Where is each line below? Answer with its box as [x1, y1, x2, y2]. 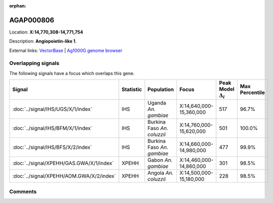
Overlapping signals [9, 60, 59, 67]
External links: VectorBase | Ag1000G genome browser [9, 47, 122, 53]
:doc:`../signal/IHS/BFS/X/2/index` [12, 143, 92, 150]
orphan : [9, 3, 26, 8]
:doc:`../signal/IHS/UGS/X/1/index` [12, 105, 92, 112]
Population [147, 86, 174, 93]
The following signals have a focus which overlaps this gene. [9, 70, 135, 76]
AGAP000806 [9, 15, 54, 24]
